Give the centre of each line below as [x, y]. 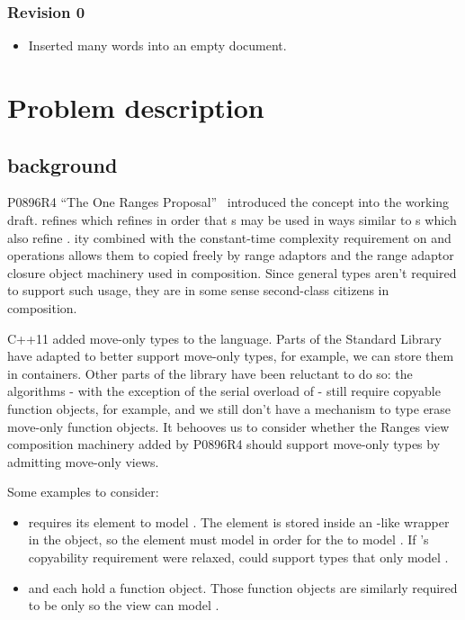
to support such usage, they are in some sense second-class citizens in [198, 290]
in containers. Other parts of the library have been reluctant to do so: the [210, 373]
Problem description [136, 107]
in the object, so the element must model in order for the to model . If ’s [228, 539]
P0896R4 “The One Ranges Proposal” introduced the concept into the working [228, 202]
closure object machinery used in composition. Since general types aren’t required [232, 272]
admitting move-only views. [83, 461]
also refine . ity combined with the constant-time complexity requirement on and [229, 237]
